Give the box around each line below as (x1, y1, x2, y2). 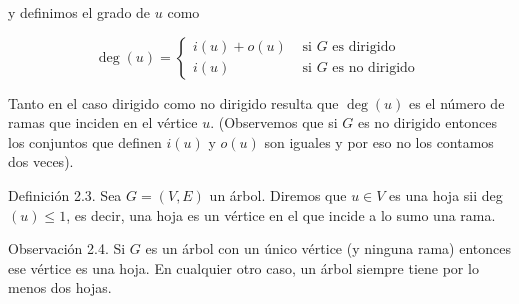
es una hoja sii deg (389, 184, 503, 205)
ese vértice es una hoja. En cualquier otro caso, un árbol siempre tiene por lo (8, 257, 479, 278)
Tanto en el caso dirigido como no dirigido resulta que (8, 92, 339, 113)
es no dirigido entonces (357, 112, 497, 133)
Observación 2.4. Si (8, 238, 126, 259)
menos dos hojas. (8, 277, 112, 298)
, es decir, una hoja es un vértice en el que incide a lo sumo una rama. (66, 204, 496, 225)
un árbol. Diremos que (209, 184, 347, 205)
